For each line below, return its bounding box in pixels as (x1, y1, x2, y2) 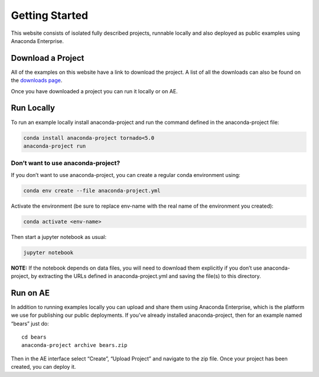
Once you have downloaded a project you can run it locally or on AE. (11, 87, 178, 94)
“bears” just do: (11, 320, 50, 327)
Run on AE (11, 288, 50, 298)
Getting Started (11, 9, 89, 22)
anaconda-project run (23, 142, 86, 149)
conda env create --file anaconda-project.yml (23, 187, 161, 194)
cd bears (21, 334, 47, 340)
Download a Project (11, 53, 84, 63)
